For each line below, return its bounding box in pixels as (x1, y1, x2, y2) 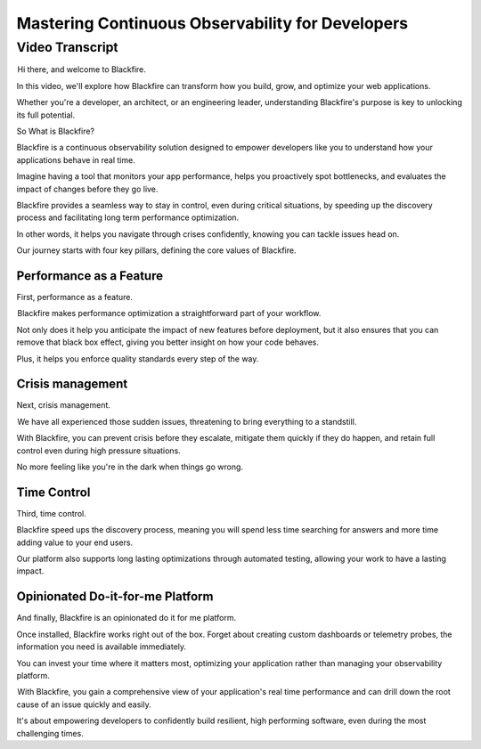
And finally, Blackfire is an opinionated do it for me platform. (16, 613, 237, 623)
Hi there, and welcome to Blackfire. (17, 64, 147, 75)
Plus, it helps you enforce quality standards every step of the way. (16, 353, 259, 364)
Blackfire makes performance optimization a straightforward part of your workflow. (17, 308, 322, 319)
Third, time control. (16, 508, 86, 518)
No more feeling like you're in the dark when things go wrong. (16, 461, 244, 472)
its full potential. (16, 110, 76, 120)
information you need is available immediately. (16, 641, 187, 652)
